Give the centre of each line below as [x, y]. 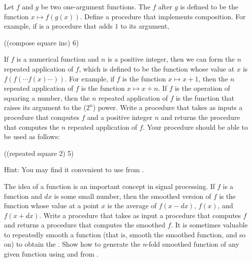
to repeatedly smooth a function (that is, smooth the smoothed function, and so [125, 234]
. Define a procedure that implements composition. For [163, 16]
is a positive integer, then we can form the [171, 59]
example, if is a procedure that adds [58, 26]
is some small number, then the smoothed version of [133, 196]
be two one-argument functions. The [96, 6]
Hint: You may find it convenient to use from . [74, 169]
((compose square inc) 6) [41, 42]
